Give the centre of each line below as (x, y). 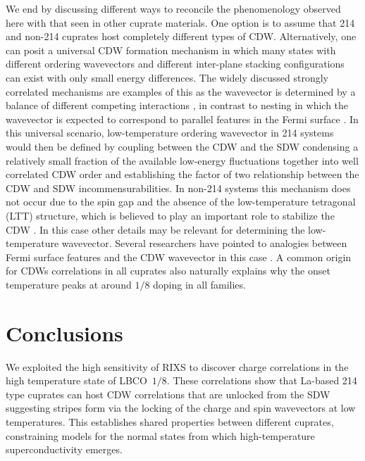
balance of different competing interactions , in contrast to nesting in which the (177, 105)
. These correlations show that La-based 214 (262, 380)
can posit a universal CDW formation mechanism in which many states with (171, 50)
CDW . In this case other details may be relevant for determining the (155, 229)
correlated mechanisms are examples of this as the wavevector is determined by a (181, 91)
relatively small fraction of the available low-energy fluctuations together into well (182, 160)
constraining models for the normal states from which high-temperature (160, 435)
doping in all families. (199, 284)
